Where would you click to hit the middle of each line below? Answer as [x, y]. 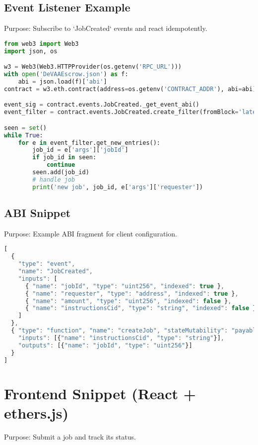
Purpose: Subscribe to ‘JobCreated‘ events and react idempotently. [106, 28]
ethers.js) [36, 412]
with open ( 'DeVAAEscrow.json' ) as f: [66, 74]
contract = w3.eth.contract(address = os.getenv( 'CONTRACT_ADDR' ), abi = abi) [130, 89]
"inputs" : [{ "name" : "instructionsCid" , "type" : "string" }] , [121, 338]
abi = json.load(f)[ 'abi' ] [63, 81]
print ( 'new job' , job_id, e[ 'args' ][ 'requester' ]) [118, 187]
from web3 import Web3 [41, 44]
